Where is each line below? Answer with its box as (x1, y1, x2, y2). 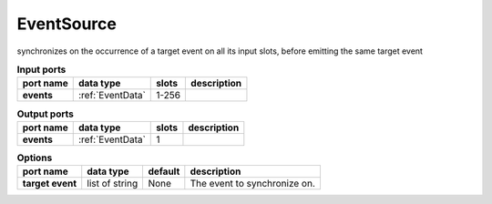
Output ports (16, 107, 75, 120)
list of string (87, 178, 138, 190)
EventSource (16, 14, 118, 34)
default (148, 165, 180, 178)
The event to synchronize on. (190, 178, 316, 190)
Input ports (16, 64, 67, 76)
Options (16, 151, 53, 164)
